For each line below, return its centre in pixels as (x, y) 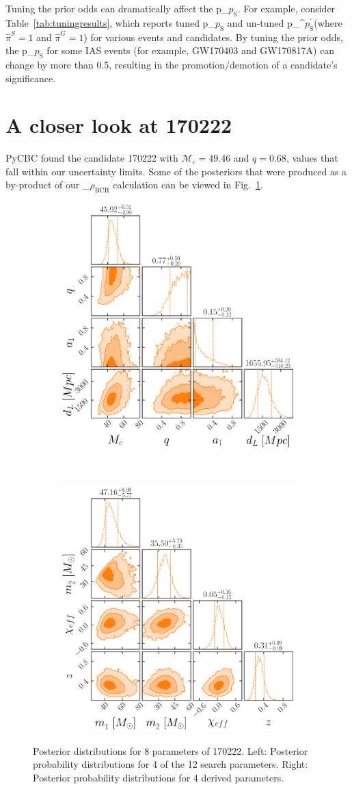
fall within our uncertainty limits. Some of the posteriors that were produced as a (176, 171)
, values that (312, 158)
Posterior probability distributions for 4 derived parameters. (159, 777)
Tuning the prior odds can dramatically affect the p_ (117, 8)
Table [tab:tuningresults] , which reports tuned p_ (110, 22)
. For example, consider (286, 8)
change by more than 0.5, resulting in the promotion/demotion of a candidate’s (172, 64)
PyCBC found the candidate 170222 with (92, 158)
